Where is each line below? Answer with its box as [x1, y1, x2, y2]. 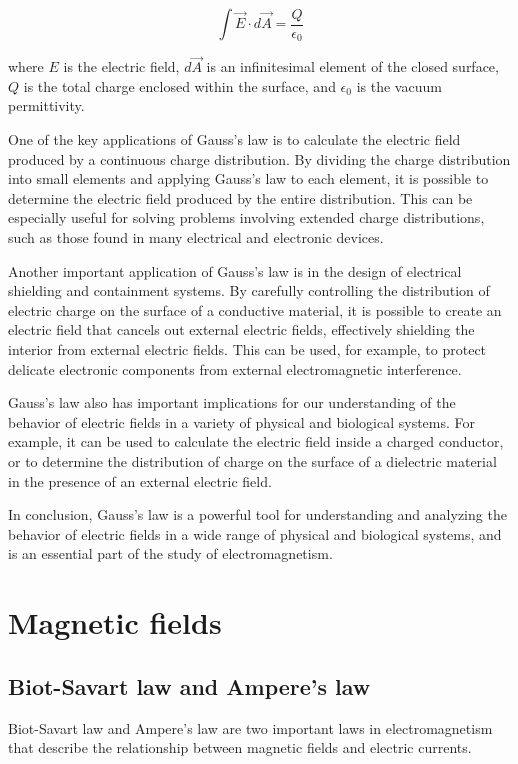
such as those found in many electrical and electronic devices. [8, 227, 384, 248]
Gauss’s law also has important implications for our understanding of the [8, 392, 456, 413]
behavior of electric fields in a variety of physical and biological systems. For [8, 411, 476, 432]
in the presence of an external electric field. [8, 470, 272, 491]
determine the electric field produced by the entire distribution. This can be [8, 187, 473, 208]
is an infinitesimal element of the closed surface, [206, 56, 499, 77]
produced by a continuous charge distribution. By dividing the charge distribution [8, 148, 511, 169]
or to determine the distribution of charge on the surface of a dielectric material [8, 450, 497, 471]
